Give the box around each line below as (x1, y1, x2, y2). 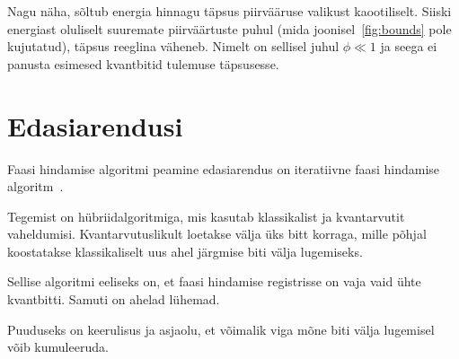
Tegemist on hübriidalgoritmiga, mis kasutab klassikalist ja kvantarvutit (7, 206, 405, 225)
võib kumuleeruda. (7, 337, 109, 356)
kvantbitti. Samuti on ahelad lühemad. (7, 290, 220, 309)
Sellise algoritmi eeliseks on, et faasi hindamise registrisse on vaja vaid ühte (7, 272, 421, 291)
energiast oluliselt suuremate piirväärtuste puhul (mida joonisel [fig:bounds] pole (7, 19, 452, 38)
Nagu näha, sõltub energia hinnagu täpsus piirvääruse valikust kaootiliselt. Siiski (7, 2, 452, 20)
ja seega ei (380, 37, 437, 56)
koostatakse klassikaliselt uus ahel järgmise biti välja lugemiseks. (7, 241, 363, 260)
